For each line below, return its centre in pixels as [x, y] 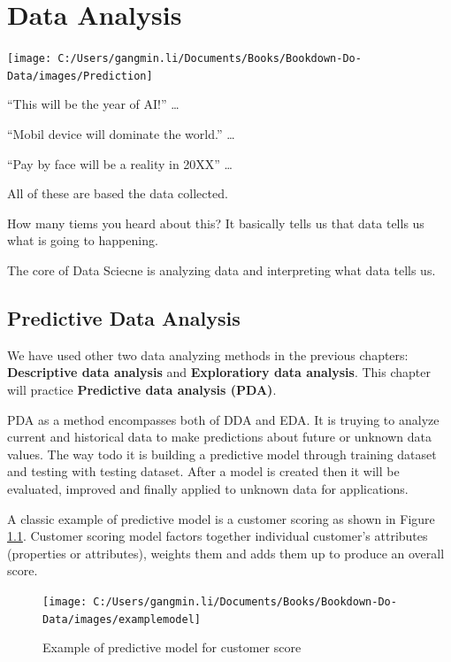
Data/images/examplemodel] [122, 619]
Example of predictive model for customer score [172, 647]
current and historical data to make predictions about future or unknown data [219, 437]
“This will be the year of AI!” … [93, 104]
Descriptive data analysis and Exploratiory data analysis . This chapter [219, 372]
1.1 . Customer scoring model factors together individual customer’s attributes [218, 536]
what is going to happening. [83, 240]
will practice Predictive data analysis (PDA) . [142, 389]
